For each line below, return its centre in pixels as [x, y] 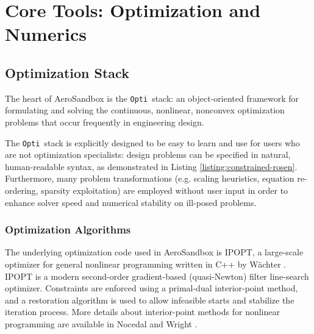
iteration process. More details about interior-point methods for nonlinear [142, 312]
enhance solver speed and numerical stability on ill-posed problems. [131, 202]
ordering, [22, 190]
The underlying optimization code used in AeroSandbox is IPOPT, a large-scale [154, 252]
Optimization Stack [67, 72]
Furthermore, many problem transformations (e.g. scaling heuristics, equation [150, 178]
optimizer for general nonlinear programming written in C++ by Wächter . [146, 264]
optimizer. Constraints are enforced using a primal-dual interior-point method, [152, 288]
